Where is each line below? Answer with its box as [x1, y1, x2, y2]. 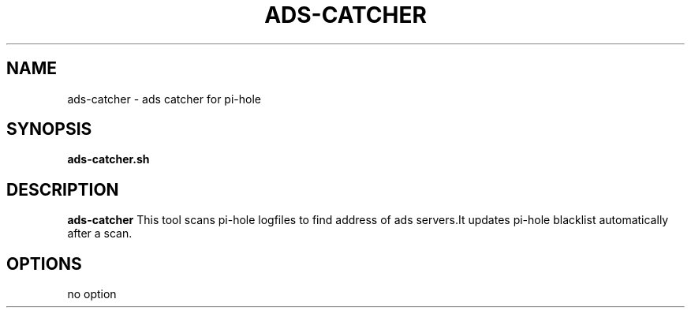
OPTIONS [6, 253, 82, 274]
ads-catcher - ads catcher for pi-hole [67, 92, 261, 106]
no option [67, 287, 117, 301]
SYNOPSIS [6, 119, 92, 140]
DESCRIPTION [6, 179, 119, 200]
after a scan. [67, 226, 133, 241]
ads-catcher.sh [67, 152, 150, 166]
